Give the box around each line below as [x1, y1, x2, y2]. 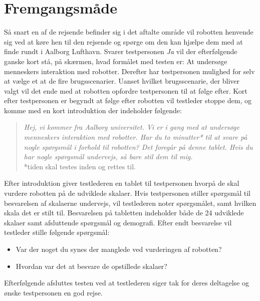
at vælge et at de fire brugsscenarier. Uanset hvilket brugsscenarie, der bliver [4, 76, 240, 86]
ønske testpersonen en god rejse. [4, 287, 103, 297]
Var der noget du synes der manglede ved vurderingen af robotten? [16, 244, 222, 254]
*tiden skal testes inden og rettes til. [24, 161, 136, 171]
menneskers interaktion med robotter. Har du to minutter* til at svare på [24, 132, 247, 142]
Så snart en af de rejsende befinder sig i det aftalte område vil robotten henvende [4, 27, 253, 37]
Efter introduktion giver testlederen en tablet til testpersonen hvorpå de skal [4, 178, 239, 188]
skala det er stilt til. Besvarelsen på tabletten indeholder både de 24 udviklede [4, 207, 244, 218]
